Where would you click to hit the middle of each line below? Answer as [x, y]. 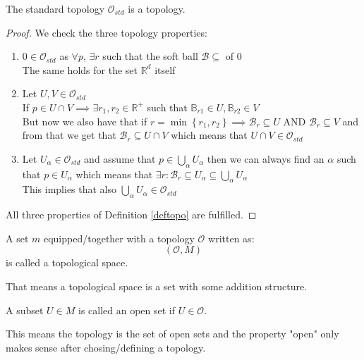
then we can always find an [266, 158]
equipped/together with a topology [119, 238]
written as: [231, 238]
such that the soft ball [150, 56]
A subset [25, 310]
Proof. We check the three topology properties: [107, 32]
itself [165, 69]
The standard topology [55, 8]
